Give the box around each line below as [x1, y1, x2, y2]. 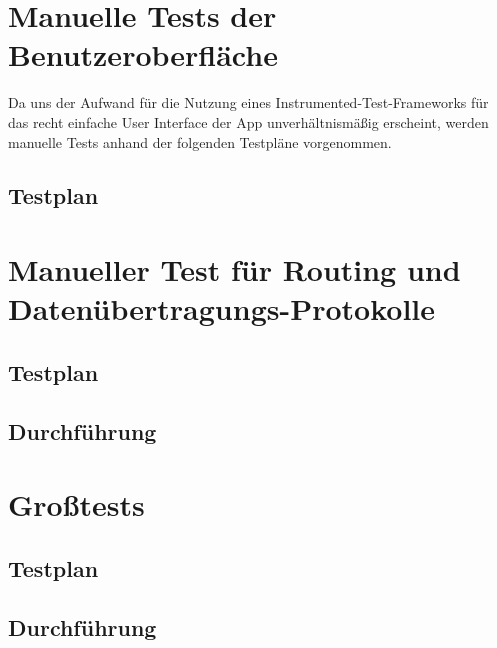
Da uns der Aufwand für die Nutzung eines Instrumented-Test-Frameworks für [8, 92, 489, 113]
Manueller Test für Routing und [8, 249, 461, 290]
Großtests [8, 484, 145, 525]
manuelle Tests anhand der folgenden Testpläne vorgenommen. [8, 131, 392, 152]
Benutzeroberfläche [8, 34, 278, 75]
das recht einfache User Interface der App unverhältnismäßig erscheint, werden [8, 111, 489, 132]
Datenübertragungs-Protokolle [8, 288, 436, 329]
